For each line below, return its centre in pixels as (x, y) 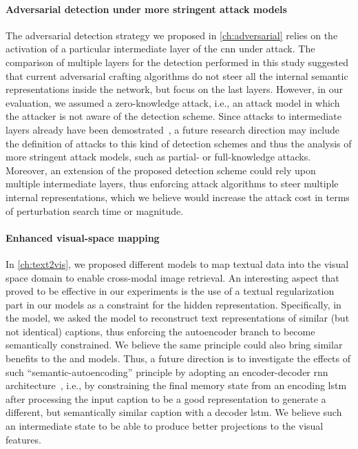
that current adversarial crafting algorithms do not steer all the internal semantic (177, 75)
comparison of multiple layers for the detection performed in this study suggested (177, 62)
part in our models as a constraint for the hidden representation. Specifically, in (173, 304)
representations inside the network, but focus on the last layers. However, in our (174, 89)
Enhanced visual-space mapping (83, 237)
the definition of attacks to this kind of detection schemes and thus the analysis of (179, 143)
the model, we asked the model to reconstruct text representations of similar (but (178, 318)
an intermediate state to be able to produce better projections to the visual (165, 426)
